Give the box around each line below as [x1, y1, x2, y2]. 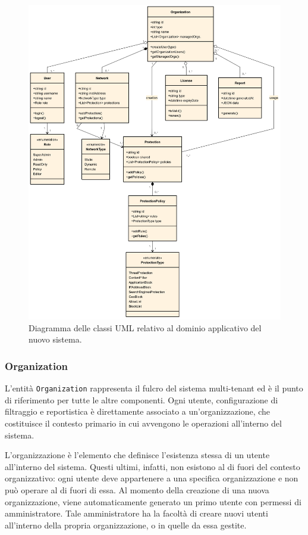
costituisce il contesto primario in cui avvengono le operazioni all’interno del [5, 417, 282, 430]
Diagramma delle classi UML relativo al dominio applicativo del [29, 321, 262, 334]
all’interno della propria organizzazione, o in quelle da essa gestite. [5, 518, 247, 531]
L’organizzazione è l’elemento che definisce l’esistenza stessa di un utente [5, 449, 270, 461]
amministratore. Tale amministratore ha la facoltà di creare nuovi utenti [5, 507, 268, 520]
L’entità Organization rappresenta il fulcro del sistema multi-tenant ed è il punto [5, 382, 303, 394]
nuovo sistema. [29, 333, 82, 346]
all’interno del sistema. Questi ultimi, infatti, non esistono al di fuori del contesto [5, 460, 300, 472]
